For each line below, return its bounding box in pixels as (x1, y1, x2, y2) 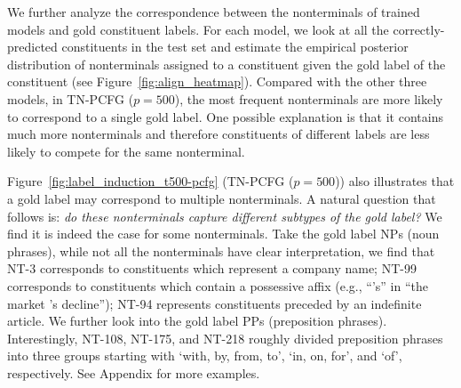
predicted (7, 37, 58, 56)
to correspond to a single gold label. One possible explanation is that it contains (7, 107, 443, 125)
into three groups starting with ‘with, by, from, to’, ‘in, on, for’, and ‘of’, (7, 346, 402, 365)
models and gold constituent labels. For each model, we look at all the (7, 20, 389, 38)
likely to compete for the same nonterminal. (7, 141, 245, 160)
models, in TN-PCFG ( (7, 89, 134, 108)
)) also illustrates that (335, 172, 455, 190)
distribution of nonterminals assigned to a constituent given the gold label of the (7, 54, 446, 73)
